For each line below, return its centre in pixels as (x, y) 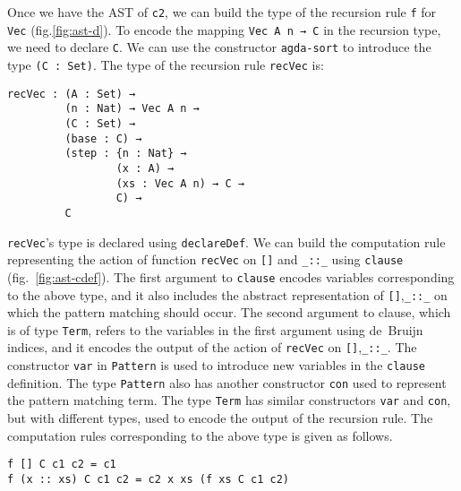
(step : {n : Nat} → (126, 154)
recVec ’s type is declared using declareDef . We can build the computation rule (226, 241)
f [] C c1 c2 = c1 (62, 465)
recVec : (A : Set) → (72, 94)
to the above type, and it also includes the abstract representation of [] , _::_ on (227, 294)
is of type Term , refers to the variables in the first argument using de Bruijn (215, 329)
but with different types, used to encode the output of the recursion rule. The (220, 418)
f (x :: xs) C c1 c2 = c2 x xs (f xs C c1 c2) (148, 479)
